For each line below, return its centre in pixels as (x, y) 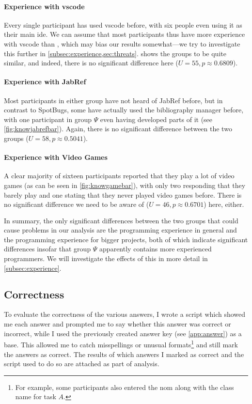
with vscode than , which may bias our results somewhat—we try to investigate (122, 43)
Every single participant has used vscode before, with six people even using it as (123, 24)
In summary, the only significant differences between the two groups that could (121, 220)
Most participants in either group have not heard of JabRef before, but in (113, 100)
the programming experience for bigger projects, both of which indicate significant (126, 239)
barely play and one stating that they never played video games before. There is (123, 194)
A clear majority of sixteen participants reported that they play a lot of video (119, 176)
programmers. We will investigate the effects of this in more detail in (106, 258)
